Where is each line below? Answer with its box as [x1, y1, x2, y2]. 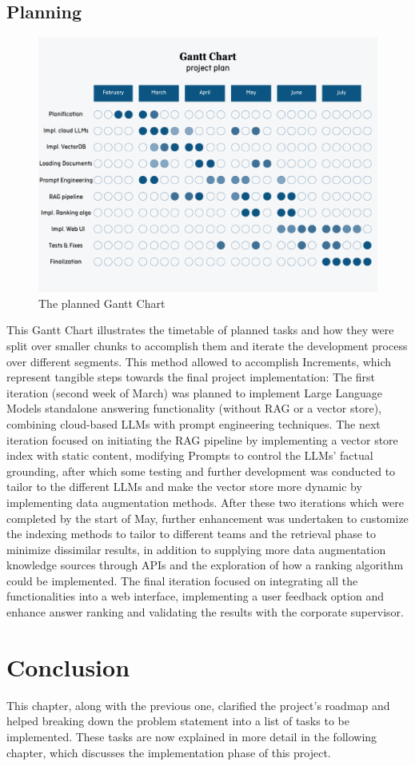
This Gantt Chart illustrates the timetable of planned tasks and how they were [6, 321, 394, 338]
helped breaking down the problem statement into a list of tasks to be [6, 712, 349, 729]
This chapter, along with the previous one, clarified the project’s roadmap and [6, 696, 390, 713]
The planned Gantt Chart [38, 294, 166, 311]
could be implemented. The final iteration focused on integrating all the [6, 572, 358, 588]
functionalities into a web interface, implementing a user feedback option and [6, 588, 384, 604]
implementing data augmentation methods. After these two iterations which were [6, 493, 404, 510]
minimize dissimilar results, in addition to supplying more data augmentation [6, 541, 386, 557]
